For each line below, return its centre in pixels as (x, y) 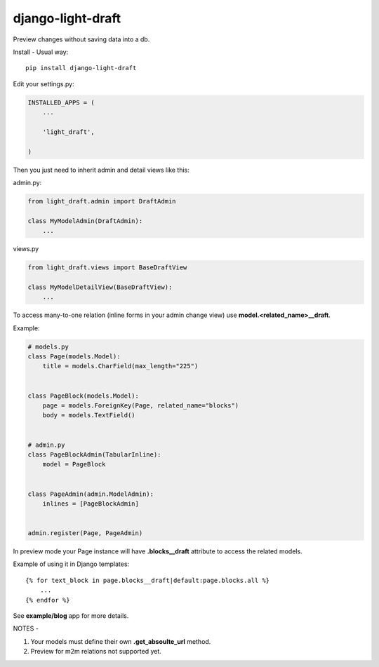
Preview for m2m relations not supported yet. (96, 652)
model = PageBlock (74, 464)
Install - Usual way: (41, 52)
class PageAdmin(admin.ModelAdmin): (91, 494)
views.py (26, 249)
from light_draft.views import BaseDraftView (107, 268)
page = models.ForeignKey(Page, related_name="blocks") (141, 406)
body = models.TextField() (89, 415)
